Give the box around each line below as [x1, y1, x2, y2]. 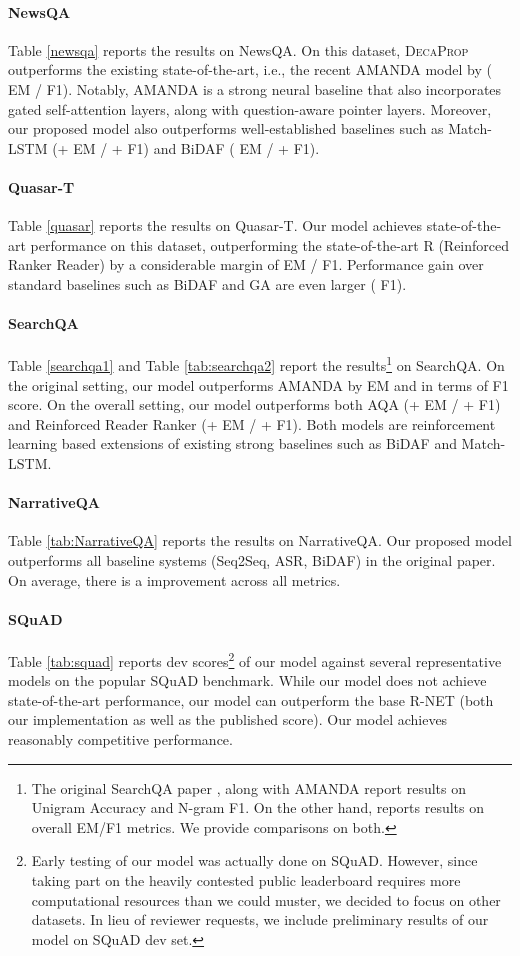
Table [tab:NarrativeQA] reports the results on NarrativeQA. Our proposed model [8, 530, 512, 551]
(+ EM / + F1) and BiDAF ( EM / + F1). [52, 137, 320, 158]
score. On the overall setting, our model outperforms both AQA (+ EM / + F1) [8, 394, 501, 415]
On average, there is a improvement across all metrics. [8, 569, 341, 590]
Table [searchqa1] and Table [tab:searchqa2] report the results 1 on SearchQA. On [8, 352, 505, 375]
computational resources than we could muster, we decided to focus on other [31, 889, 501, 910]
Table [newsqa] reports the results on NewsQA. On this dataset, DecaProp [8, 39, 469, 60]
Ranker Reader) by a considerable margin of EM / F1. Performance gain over [8, 254, 484, 275]
